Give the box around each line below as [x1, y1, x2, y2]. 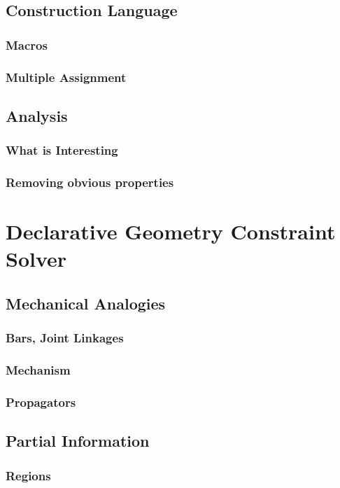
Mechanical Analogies [6, 292, 166, 314]
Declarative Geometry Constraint [6, 217, 336, 246]
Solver [6, 244, 67, 273]
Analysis [6, 104, 68, 126]
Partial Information [6, 430, 150, 452]
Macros [6, 36, 48, 53]
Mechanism [6, 361, 71, 379]
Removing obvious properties [6, 174, 174, 191]
